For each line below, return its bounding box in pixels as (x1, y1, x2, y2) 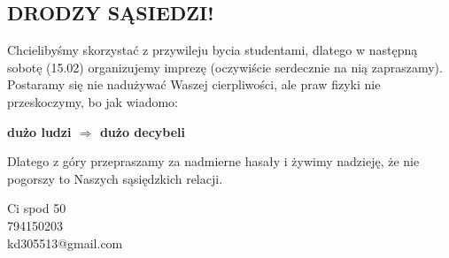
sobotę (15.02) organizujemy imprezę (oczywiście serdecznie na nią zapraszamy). (7, 57, 443, 76)
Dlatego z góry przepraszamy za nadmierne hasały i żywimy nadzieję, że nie (7, 152, 420, 171)
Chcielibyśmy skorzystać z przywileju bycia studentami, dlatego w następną (7, 41, 418, 59)
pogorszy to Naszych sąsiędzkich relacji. (7, 169, 223, 187)
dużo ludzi (7, 122, 72, 140)
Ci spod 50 (7, 199, 66, 217)
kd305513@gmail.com (7, 233, 123, 252)
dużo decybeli (99, 122, 186, 140)
